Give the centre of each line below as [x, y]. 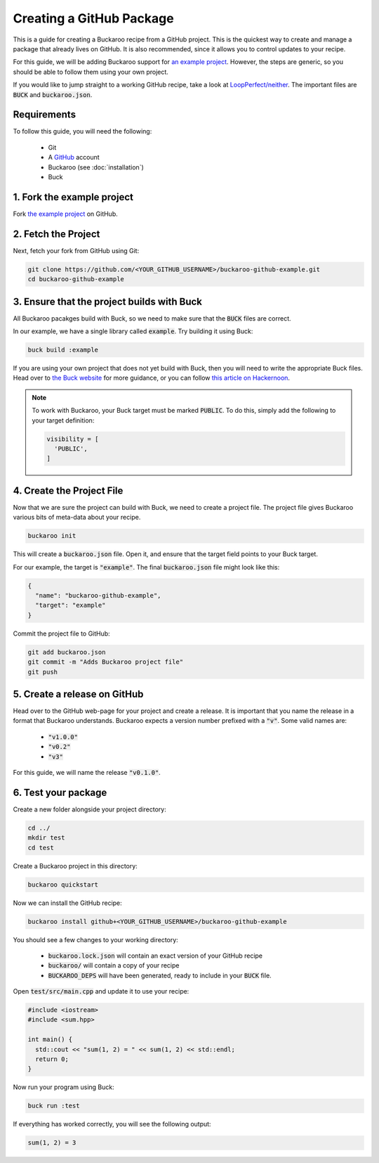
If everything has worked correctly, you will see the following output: [112, 1124]
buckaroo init [52, 536]
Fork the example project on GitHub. [66, 214]
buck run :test [54, 1106]
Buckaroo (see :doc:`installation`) [96, 167]
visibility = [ [73, 439]
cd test [41, 848]
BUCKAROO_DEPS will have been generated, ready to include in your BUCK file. [160, 975]
